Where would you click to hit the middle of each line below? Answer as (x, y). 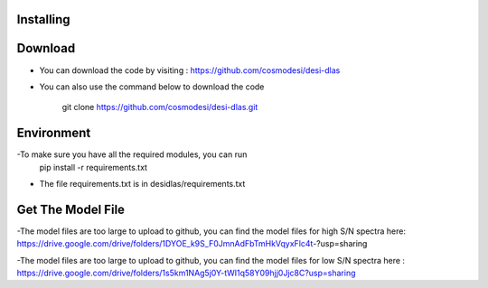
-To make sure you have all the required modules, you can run (132, 154)
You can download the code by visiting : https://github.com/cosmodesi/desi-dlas (190, 70)
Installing (44, 19)
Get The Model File (71, 209)
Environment (54, 133)
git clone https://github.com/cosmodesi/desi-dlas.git (160, 107)
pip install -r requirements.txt (94, 167)
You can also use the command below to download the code (152, 87)
